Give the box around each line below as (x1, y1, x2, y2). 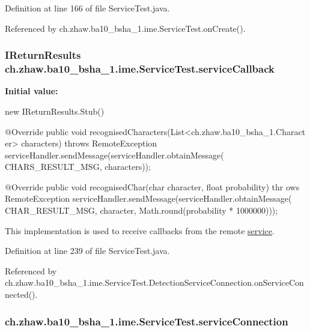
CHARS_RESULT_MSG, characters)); (5, 160, 151, 173)
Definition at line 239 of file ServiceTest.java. (5, 244, 170, 257)
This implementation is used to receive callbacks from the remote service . (5, 224, 275, 237)
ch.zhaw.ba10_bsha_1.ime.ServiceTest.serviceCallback (5, 61, 275, 76)
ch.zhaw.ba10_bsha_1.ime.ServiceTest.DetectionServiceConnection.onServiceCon (5, 276, 304, 289)
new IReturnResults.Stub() (5, 104, 105, 117)
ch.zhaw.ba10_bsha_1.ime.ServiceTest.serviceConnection (5, 313, 288, 328)
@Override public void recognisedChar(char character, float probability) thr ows (5, 180, 300, 193)
